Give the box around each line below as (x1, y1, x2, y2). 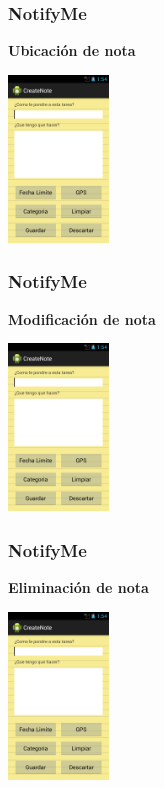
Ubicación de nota (8, 40, 136, 61)
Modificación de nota (8, 308, 156, 329)
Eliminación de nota (8, 577, 149, 597)
